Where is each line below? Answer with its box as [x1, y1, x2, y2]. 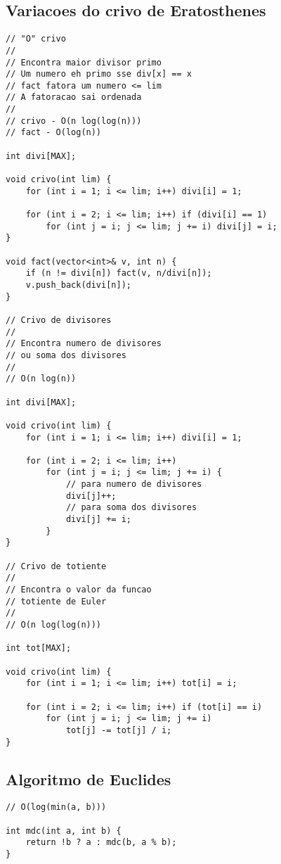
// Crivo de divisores [6, 315, 112, 325]
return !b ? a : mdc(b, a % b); [25, 837, 177, 848]
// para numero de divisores [65, 479, 202, 490]
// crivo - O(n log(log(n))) [6, 115, 142, 126]
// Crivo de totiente [6, 561, 107, 571]
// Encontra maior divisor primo [6, 57, 162, 68]
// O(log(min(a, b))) [6, 802, 107, 813]
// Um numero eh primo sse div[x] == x [6, 69, 192, 80]
